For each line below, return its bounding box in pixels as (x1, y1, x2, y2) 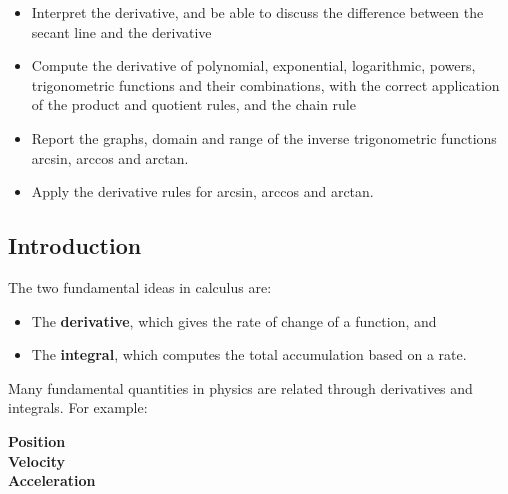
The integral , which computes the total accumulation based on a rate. (31, 344, 467, 365)
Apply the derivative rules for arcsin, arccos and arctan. (31, 181, 374, 202)
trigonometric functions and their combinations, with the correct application (31, 74, 500, 95)
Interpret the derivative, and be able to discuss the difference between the (31, 2, 484, 22)
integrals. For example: (8, 397, 148, 418)
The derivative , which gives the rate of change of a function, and (31, 310, 437, 331)
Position (8, 430, 66, 451)
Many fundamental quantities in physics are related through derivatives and (8, 377, 473, 398)
